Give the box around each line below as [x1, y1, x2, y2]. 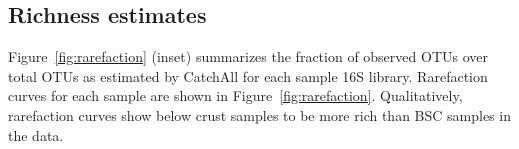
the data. [8, 124, 64, 145]
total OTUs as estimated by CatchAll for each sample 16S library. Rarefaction [8, 65, 488, 86]
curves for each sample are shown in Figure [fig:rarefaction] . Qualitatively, [8, 85, 463, 106]
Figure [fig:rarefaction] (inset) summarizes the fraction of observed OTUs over [8, 46, 488, 67]
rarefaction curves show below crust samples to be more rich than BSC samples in [8, 104, 511, 125]
